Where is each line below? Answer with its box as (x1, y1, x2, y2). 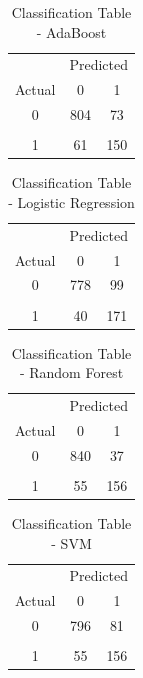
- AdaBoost (36, 21, 107, 42)
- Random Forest (19, 362, 124, 383)
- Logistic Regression (8, 191, 135, 212)
